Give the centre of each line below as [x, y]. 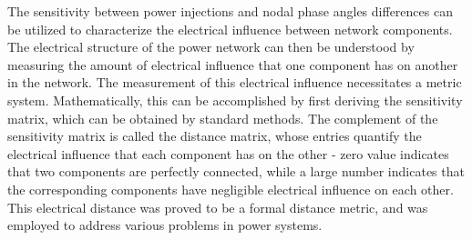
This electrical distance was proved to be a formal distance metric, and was [218, 207]
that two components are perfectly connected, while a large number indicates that [236, 171]
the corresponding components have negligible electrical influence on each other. [231, 189]
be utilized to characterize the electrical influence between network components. [230, 29]
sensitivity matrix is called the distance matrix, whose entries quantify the [215, 136]
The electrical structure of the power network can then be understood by [211, 47]
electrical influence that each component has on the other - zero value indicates [228, 153]
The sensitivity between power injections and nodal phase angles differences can [230, 11]
